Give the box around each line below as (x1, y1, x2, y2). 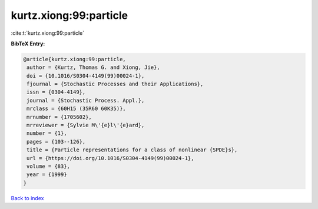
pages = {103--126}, (26, 138, 86, 145)
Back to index (11, 194, 44, 201)
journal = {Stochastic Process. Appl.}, (26, 97, 145, 104)
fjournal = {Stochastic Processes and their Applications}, (26, 81, 204, 88)
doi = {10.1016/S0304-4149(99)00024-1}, (26, 72, 145, 79)
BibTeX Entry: (11, 40, 45, 47)
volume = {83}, (26, 163, 71, 170)
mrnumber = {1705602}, (26, 114, 92, 120)
